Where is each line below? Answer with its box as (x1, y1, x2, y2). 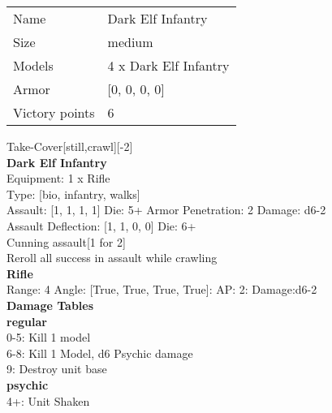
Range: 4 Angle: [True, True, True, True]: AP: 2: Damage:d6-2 (6, 281, 317, 298)
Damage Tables (6, 296, 94, 313)
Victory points (13, 103, 95, 122)
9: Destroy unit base (6, 360, 107, 377)
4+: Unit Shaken (6, 392, 90, 409)
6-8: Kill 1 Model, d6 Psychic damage (6, 344, 193, 361)
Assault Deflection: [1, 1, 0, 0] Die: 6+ (6, 217, 196, 234)
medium (107, 32, 153, 51)
